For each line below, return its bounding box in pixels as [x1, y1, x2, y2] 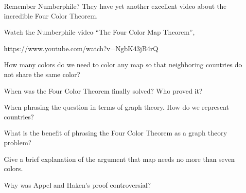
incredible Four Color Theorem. [4, 10, 98, 20]
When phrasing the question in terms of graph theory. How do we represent [4, 102, 229, 112]
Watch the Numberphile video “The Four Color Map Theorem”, [4, 27, 195, 37]
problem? [4, 137, 32, 147]
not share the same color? [4, 69, 80, 79]
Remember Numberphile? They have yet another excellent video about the [4, 1, 227, 11]
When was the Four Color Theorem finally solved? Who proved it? [4, 85, 203, 96]
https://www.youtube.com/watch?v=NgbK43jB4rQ [4, 43, 158, 53]
